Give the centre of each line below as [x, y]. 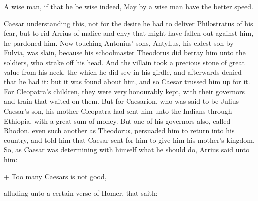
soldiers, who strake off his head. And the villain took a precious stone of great [124, 62]
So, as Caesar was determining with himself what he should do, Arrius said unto [127, 150]
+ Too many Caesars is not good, [55, 176]
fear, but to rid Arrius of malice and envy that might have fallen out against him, [129, 33]
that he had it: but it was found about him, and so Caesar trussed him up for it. [127, 82]
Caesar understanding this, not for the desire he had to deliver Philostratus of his [129, 23]
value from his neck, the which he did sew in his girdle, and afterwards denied [123, 72]
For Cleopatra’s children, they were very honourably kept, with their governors [124, 91]
